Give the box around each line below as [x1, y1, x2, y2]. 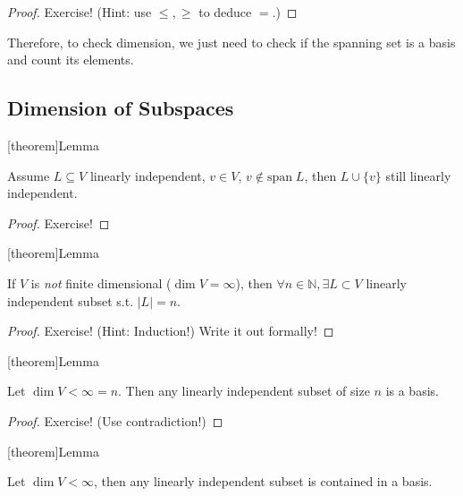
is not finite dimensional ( [30, 273, 172, 292]
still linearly [385, 166, 451, 184]
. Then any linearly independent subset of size [118, 381, 370, 400]
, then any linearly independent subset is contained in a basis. [94, 472, 433, 491]
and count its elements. [7, 50, 134, 69]
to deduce [198, 3, 252, 21]
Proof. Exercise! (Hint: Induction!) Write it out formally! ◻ [7, 321, 334, 340]
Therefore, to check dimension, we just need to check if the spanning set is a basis [7, 32, 456, 51]
